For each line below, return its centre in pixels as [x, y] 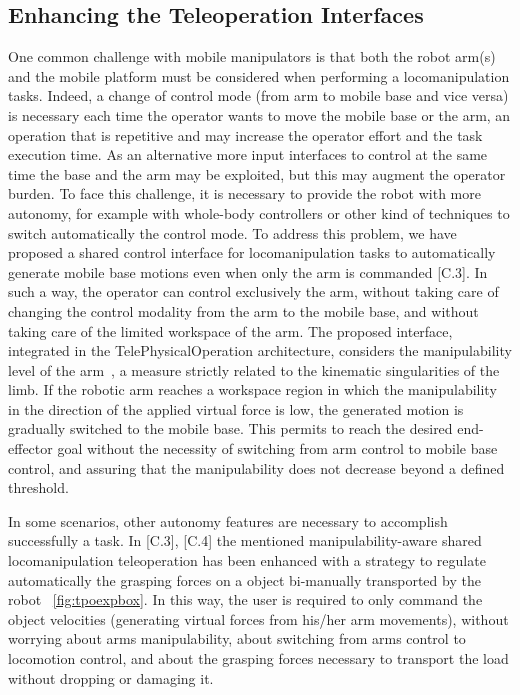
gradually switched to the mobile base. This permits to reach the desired [230, 428]
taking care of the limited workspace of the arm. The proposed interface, [230, 330]
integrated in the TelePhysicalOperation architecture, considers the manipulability [260, 350]
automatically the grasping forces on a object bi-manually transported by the [244, 579]
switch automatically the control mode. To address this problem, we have [232, 232]
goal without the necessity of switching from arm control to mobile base [277, 448]
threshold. [38, 487]
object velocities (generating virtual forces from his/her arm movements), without [258, 618]
